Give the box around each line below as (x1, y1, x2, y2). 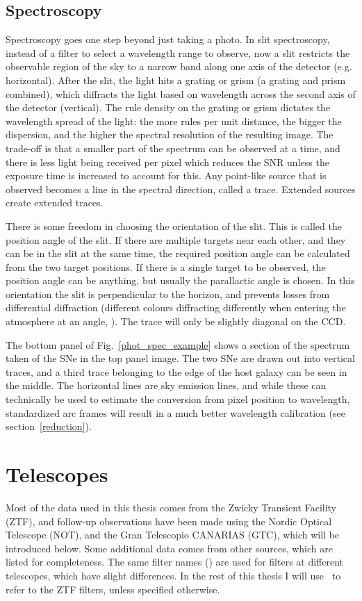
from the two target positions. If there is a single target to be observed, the (6, 259, 326, 274)
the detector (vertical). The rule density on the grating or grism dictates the (6, 100, 331, 115)
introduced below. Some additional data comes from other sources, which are (6, 541, 333, 555)
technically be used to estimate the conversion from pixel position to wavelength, (6, 392, 350, 406)
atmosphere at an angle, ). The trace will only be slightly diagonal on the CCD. (6, 314, 346, 329)
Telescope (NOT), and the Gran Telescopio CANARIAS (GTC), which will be (6, 527, 340, 542)
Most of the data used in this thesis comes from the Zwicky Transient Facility (6, 500, 336, 514)
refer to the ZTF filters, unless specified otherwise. (6, 582, 220, 596)
